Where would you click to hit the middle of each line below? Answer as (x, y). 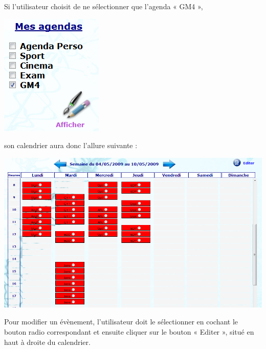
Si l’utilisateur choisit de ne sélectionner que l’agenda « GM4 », (104, 6)
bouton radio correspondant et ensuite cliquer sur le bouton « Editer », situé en (129, 332)
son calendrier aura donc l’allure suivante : (71, 145)
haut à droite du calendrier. (47, 342)
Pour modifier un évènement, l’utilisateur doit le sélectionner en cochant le (121, 322)
